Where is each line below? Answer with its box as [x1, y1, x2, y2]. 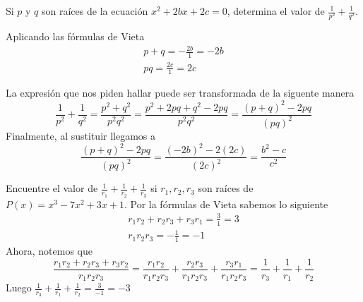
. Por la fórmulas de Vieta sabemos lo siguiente [124, 196, 328, 211]
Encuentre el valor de [6, 181, 98, 195]
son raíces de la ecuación [42, 4, 148, 18]
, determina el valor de [227, 4, 325, 18]
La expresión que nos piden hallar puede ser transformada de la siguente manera [6, 85, 355, 100]
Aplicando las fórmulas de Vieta [6, 29, 145, 44]
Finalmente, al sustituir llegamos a [6, 128, 156, 143]
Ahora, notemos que [6, 243, 93, 258]
